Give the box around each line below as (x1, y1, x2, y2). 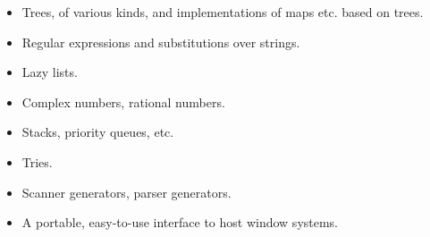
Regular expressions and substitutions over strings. (21, 32, 300, 51)
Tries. (21, 152, 53, 171)
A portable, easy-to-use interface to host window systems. (21, 213, 339, 232)
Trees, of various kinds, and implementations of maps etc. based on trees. (21, 3, 424, 21)
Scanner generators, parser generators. (21, 182, 232, 201)
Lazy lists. (21, 63, 78, 81)
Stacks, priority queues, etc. (21, 123, 174, 141)
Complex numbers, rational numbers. (21, 92, 225, 111)
